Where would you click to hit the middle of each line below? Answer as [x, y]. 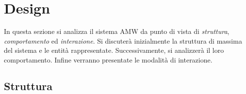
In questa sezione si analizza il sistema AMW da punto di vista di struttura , [117, 31]
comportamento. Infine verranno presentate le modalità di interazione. [108, 59]
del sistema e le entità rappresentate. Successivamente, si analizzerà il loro [114, 50]
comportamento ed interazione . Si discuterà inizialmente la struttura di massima [123, 40]
